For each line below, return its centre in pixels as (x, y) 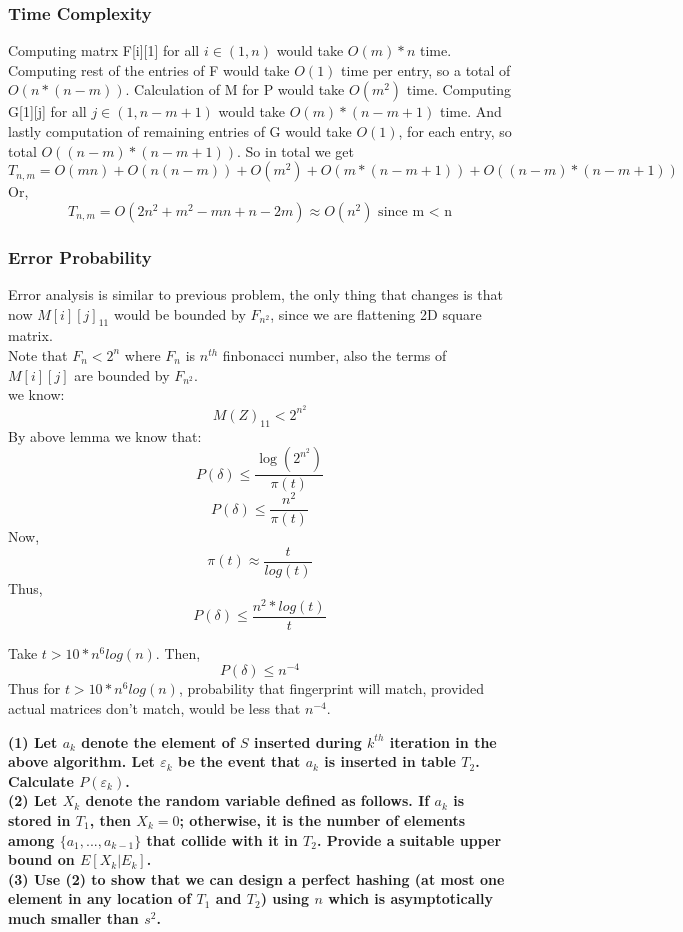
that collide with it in (222, 839)
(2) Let (33, 800)
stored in (39, 820)
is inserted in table (390, 761)
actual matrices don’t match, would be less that (154, 708)
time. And (470, 111)
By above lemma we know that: (105, 435)
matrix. (30, 335)
